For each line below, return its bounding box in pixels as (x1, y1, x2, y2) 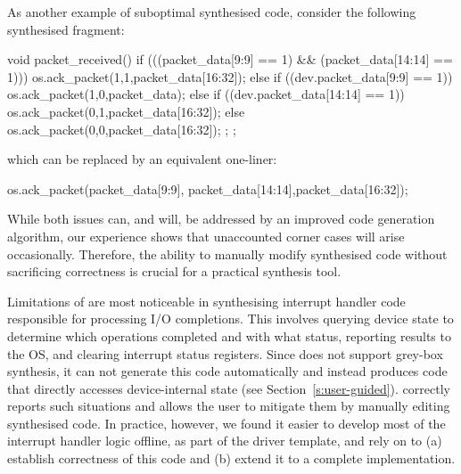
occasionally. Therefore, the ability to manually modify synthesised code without (7, 244, 448, 263)
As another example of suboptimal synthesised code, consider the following (7, 3, 416, 20)
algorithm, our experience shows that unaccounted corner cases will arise (7, 226, 405, 245)
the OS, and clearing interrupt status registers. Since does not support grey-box (7, 344, 443, 363)
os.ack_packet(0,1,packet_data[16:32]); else (7, 102, 245, 120)
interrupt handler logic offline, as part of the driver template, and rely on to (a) (7, 431, 442, 450)
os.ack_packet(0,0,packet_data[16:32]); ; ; (7, 119, 236, 138)
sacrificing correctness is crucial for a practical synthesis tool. (7, 262, 342, 281)
